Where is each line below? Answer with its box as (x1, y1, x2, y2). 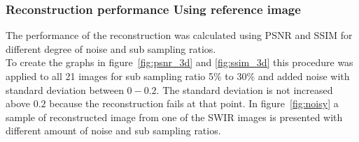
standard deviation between (6, 82, 124, 97)
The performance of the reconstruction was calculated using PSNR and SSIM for (6, 28, 353, 42)
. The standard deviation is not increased (156, 82, 333, 97)
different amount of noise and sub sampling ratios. (6, 123, 221, 138)
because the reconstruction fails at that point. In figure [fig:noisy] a (49, 96, 339, 111)
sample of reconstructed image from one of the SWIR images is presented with (6, 109, 343, 124)
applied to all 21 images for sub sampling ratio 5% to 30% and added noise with (6, 69, 350, 83)
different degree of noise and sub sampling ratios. (6, 41, 216, 56)
